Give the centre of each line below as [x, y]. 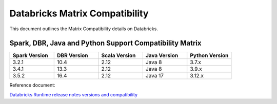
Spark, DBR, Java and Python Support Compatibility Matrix [105, 43]
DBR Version [72, 55]
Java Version [162, 55]
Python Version [209, 55]
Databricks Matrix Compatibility [79, 13]
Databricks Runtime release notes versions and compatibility [74, 94]
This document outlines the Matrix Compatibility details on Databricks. [84, 29]
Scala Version [118, 55]
